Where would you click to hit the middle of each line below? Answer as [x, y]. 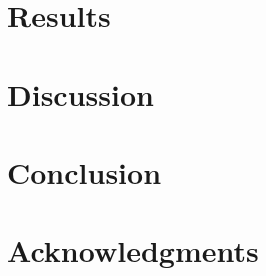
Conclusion [84, 171]
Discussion [80, 93]
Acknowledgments [133, 250]
